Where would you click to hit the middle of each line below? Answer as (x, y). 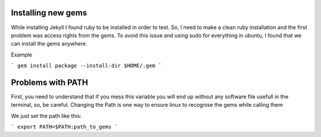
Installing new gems (49, 13)
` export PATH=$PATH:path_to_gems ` (64, 127)
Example (22, 55)
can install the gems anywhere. (49, 44)
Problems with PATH (50, 82)
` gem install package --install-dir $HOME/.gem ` (86, 66)
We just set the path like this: (46, 116)
